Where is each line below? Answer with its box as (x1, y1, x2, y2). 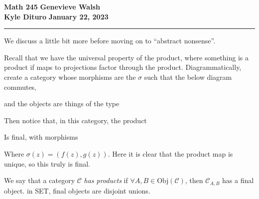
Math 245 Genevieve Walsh (4, 1, 100, 11)
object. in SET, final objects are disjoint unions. (4, 185, 150, 196)
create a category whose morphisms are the (4, 71, 136, 82)
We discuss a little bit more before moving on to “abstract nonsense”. (4, 35, 216, 46)
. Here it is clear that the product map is (108, 148, 233, 159)
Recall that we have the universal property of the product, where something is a (4, 52, 249, 62)
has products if (84, 175, 128, 186)
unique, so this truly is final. (4, 158, 90, 169)
